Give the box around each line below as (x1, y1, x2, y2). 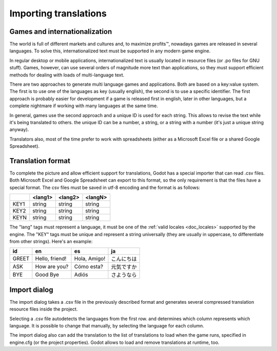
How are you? (35, 263, 69, 270)
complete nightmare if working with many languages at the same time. (9, 103, 159, 109)
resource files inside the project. (9, 306, 78, 313)
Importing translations (9, 8, 107, 19)
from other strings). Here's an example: (9, 239, 93, 244)
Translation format (9, 157, 70, 165)
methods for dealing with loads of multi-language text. (9, 72, 125, 78)
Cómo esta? (74, 263, 104, 270)
